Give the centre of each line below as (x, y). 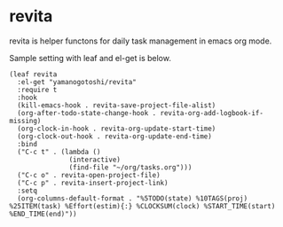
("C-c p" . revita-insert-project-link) (93, 183)
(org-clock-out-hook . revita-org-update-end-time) (115, 136)
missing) (25, 121)
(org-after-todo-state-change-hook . (87, 113)
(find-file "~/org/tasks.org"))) (130, 167)
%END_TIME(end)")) (43, 214)
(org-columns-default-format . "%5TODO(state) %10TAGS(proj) (133, 198)
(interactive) (95, 160)
